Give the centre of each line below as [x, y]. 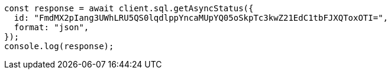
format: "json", [51, 27]
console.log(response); [59, 46]
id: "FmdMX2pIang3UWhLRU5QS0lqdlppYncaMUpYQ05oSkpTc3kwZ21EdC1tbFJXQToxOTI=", [201, 18]
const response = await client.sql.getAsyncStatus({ [129, 8]
